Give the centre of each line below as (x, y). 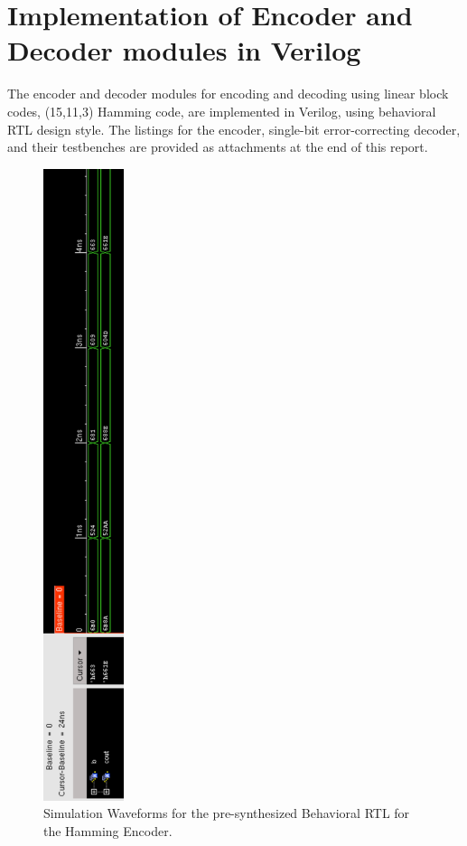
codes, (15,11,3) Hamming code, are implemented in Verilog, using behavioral (222, 111)
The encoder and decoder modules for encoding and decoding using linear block (228, 94)
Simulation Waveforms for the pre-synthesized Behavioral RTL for (227, 813)
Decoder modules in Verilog (184, 50)
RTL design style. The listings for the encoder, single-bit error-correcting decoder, (234, 129)
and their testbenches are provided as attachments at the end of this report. (218, 147)
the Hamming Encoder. (108, 831)
